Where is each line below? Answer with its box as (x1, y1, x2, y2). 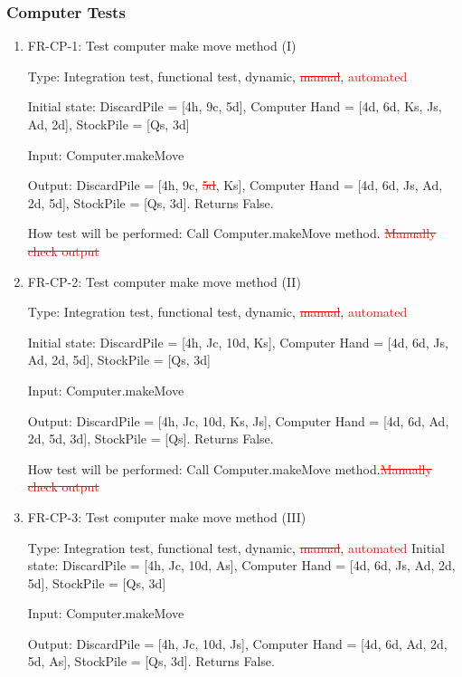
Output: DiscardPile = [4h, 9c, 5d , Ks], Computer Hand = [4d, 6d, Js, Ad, (27, 176, 443, 195)
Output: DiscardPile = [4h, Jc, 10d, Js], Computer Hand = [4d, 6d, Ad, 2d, (27, 634, 448, 653)
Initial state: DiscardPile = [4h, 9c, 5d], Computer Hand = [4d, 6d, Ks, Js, (27, 97, 442, 116)
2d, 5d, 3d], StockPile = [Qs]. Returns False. (27, 429, 274, 448)
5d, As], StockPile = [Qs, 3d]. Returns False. (27, 652, 275, 671)
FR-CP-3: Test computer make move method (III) (27, 507, 306, 526)
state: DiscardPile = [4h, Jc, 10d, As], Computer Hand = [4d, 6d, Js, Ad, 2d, (27, 556, 456, 575)
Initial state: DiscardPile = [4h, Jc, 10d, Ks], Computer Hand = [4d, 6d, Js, (27, 332, 448, 351)
